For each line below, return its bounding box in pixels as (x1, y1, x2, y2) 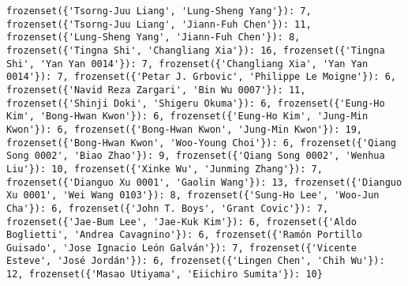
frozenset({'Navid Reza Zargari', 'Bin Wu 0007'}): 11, (6, 84, 306, 96)
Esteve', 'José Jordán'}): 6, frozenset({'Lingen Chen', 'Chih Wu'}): (6, 255, 385, 267)
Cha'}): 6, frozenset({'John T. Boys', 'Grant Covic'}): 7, (6, 202, 329, 214)
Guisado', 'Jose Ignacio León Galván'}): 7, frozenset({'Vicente (6, 242, 357, 254)
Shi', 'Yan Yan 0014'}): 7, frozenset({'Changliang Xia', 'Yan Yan (6, 58, 369, 70)
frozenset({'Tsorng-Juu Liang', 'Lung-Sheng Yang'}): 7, (6, 6, 312, 17)
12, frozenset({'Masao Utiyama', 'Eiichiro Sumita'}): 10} (6, 269, 323, 280)
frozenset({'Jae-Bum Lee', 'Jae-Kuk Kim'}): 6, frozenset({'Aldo (6, 216, 357, 228)
